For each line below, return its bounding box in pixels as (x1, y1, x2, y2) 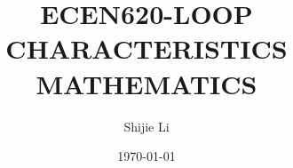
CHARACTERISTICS (5, 30, 288, 67)
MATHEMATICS (36, 65, 257, 101)
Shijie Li (123, 116, 170, 135)
